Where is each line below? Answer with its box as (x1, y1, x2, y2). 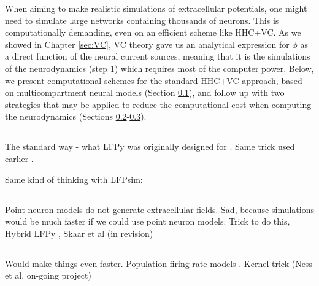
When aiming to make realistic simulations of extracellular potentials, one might (5, 2, 307, 14)
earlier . (5, 152, 34, 164)
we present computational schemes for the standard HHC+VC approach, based (5, 74, 302, 87)
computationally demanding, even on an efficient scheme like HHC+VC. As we (5, 26, 301, 39)
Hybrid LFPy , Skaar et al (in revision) (5, 226, 153, 239)
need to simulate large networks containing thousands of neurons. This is (5, 14, 279, 26)
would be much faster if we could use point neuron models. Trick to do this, (5, 215, 290, 228)
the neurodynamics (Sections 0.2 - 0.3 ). (5, 110, 147, 123)
